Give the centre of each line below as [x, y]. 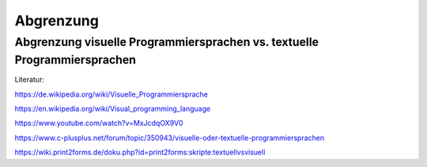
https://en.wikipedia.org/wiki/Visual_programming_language [113, 109]
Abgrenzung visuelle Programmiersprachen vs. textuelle [167, 42]
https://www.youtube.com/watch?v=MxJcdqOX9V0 [99, 123]
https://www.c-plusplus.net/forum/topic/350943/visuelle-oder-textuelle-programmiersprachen [170, 138]
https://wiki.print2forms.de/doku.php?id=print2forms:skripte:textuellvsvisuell [140, 152]
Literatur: [30, 80]
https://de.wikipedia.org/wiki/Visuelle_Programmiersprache [111, 94]
